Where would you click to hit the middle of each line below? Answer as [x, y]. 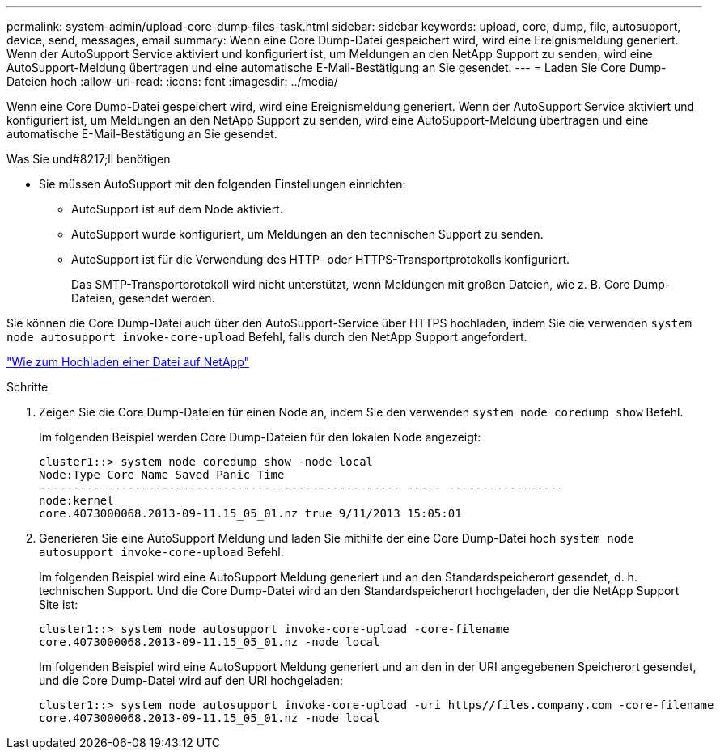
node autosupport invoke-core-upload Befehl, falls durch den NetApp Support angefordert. [267, 337]
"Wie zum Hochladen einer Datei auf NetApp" [128, 362]
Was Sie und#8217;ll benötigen [89, 159]
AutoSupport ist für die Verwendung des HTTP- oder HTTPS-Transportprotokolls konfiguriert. [321, 259]
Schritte [28, 387]
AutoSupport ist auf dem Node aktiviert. [177, 209]
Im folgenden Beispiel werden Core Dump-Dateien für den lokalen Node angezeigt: [260, 437]
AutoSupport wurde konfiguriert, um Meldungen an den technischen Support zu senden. [307, 234]
